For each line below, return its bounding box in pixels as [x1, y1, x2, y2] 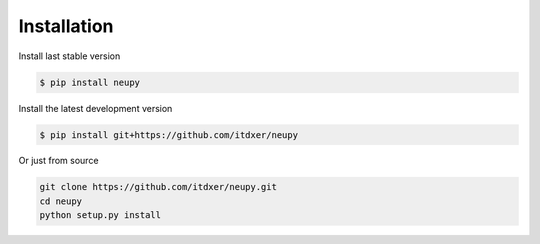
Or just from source [18, 155, 99, 167]
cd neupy [39, 195, 83, 207]
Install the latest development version [18, 102, 173, 114]
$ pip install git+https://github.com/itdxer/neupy [39, 129, 299, 140]
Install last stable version [18, 50, 121, 62]
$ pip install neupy [39, 76, 140, 88]
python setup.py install [39, 210, 162, 221]
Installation [18, 15, 114, 37]
